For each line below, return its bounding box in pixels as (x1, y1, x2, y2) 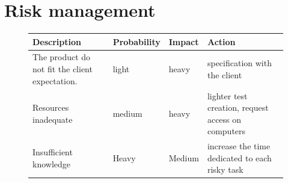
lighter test (207, 89, 248, 102)
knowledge (32, 157, 70, 170)
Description (32, 35, 82, 48)
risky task (207, 163, 244, 176)
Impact (168, 35, 199, 48)
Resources (32, 101, 69, 114)
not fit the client (32, 63, 93, 75)
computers (207, 125, 246, 137)
